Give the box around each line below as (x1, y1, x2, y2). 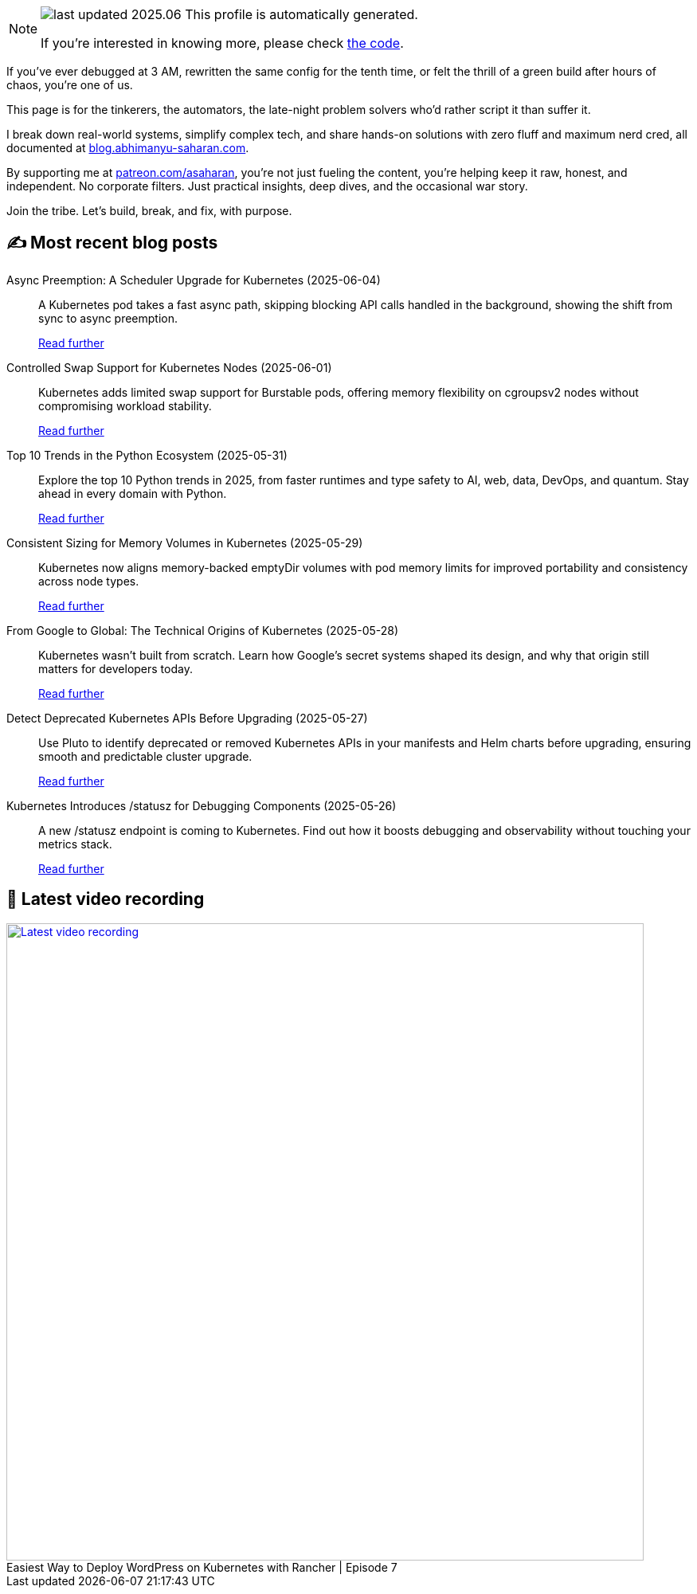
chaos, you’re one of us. (6, 78, 133, 92)
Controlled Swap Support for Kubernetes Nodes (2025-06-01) (6, 360, 332, 374)
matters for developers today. (38, 661, 193, 676)
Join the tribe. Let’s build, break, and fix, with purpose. (6, 204, 292, 217)
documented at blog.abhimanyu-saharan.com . (6, 141, 249, 155)
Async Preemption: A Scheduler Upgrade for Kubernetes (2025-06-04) (6, 272, 381, 287)
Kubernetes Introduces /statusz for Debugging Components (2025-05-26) (6, 798, 397, 813)
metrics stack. (38, 836, 112, 851)
